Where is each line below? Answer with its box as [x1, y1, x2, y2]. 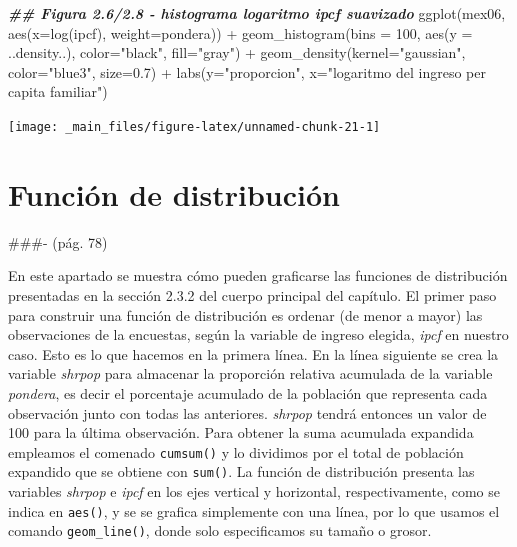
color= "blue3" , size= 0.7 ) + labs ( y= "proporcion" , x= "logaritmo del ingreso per [8, 61, 486, 82]
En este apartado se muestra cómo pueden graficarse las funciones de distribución [8, 265, 508, 286]
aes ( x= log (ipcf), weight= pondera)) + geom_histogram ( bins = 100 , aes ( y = [8, 22, 473, 43]
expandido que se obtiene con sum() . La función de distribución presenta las [8, 461, 475, 482]
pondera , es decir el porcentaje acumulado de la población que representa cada [8, 382, 488, 403]
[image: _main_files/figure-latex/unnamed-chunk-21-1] [8, 119, 381, 134]
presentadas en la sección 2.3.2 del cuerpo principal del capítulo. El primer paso [8, 284, 497, 305]
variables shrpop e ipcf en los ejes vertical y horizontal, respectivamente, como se [8, 481, 500, 501]
